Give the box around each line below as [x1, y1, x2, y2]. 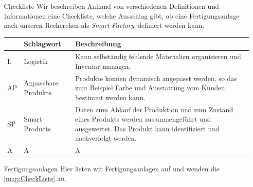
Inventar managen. [75, 61, 131, 71]
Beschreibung [75, 39, 121, 49]
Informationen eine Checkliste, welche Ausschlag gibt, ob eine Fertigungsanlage [4, 10, 239, 21]
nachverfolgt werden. [75, 133, 137, 143]
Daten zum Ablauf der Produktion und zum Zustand [75, 104, 234, 114]
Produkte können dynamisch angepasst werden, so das [75, 73, 237, 83]
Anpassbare [24, 78, 58, 88]
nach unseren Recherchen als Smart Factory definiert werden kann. [4, 20, 204, 30]
